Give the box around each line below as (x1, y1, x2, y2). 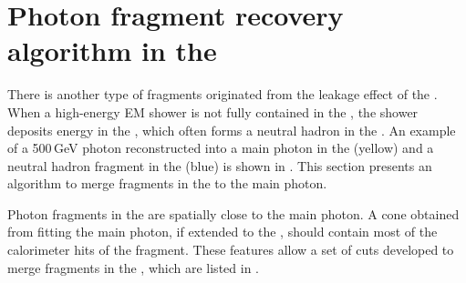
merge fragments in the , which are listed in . (7, 258, 259, 277)
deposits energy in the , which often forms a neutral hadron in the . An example (7, 120, 456, 139)
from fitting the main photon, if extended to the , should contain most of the (7, 222, 438, 241)
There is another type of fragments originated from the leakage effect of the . (7, 85, 438, 104)
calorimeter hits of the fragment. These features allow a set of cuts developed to (7, 240, 454, 259)
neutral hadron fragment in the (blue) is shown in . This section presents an (7, 156, 432, 175)
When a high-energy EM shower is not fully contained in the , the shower (7, 102, 419, 121)
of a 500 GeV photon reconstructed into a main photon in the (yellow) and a (7, 138, 434, 157)
